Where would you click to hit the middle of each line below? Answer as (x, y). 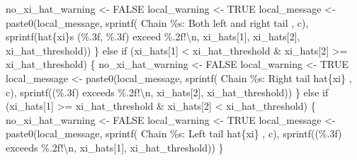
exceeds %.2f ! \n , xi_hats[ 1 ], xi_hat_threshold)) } (115, 147)
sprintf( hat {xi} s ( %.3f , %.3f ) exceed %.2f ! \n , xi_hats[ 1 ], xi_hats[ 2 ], (153, 36)
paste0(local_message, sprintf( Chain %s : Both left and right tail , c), (157, 22)
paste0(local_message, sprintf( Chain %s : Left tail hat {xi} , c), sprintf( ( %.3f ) (174, 133)
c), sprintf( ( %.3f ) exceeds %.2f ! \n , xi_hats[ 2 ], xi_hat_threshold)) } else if (167, 92)
